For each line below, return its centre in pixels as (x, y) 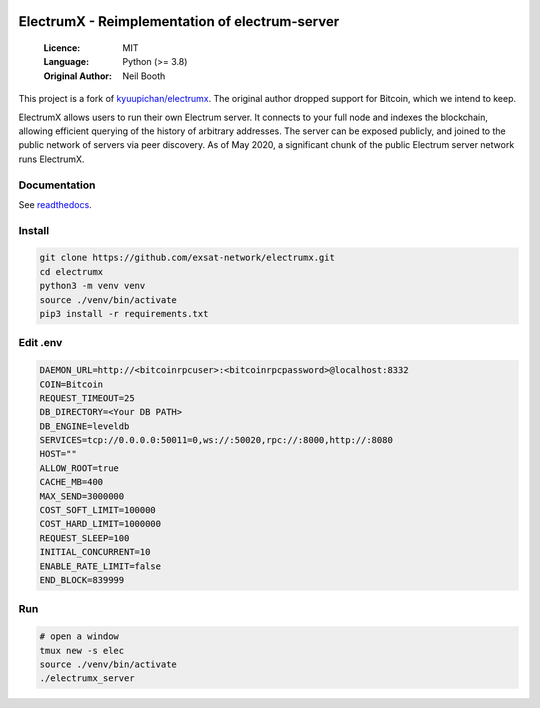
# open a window (79, 636)
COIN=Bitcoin (71, 384)
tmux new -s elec (82, 650)
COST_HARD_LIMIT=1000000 (100, 524)
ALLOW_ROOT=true (79, 468)
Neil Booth (144, 76)
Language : (66, 62)
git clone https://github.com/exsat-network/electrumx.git (187, 258)
